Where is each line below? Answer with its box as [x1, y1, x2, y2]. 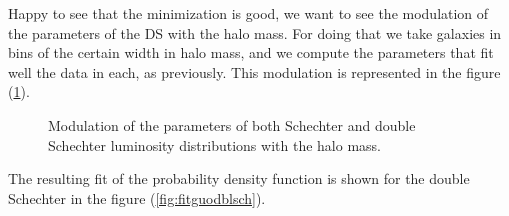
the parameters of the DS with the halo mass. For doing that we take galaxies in [8, 22, 502, 43]
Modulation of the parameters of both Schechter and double [48, 114, 416, 135]
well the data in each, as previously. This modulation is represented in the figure [8, 61, 501, 82]
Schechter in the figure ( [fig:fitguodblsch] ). [8, 187, 266, 208]
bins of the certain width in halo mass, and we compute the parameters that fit [8, 42, 494, 63]
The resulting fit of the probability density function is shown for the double [8, 168, 470, 189]
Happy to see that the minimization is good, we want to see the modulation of [8, 3, 489, 23]
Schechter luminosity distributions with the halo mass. [48, 134, 381, 155]
